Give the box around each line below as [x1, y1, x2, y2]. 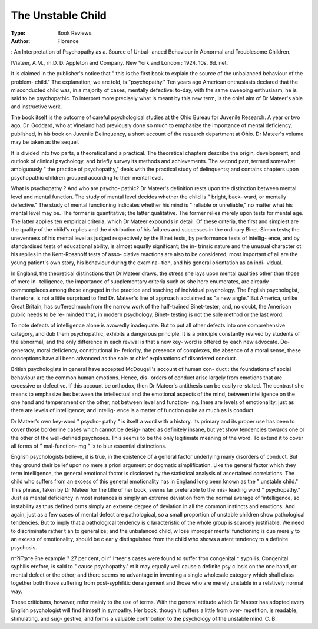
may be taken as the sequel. [11, 138, 79, 145]
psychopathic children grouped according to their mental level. [11, 174, 163, 181]
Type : [11, 29, 26, 37]
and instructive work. [11, 103, 62, 110]
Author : [11, 37, 31, 44]
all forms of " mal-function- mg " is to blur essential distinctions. [11, 442, 167, 449]
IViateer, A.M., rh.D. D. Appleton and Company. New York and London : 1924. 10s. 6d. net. [11, 59, 228, 66]
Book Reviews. [57, 29, 94, 37]
